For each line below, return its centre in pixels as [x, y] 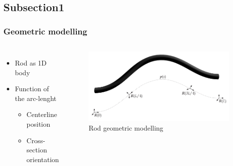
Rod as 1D [31, 63]
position [38, 124]
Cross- [36, 140]
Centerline [42, 114]
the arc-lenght [36, 98]
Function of [32, 89]
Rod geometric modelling [126, 127]
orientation [43, 159]
